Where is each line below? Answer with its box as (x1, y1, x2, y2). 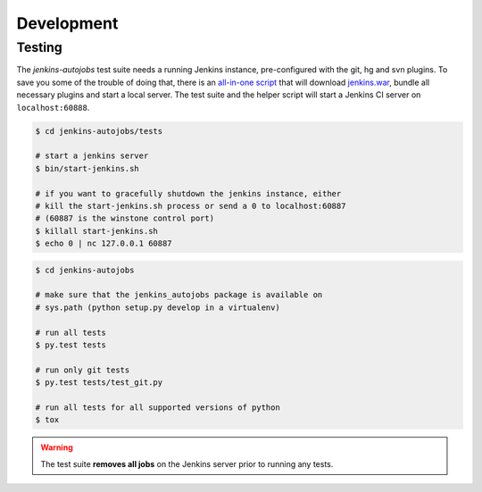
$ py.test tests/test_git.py (35, 378, 163, 388)
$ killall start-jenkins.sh (35, 226, 158, 236)
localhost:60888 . (16, 102, 90, 113)
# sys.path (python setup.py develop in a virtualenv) (35, 302, 280, 313)
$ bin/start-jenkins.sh (35, 163, 140, 173)
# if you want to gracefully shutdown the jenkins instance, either (35, 188, 342, 198)
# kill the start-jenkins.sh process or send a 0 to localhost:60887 (35, 201, 346, 211)
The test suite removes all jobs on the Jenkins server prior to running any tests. (40, 458, 334, 469)
